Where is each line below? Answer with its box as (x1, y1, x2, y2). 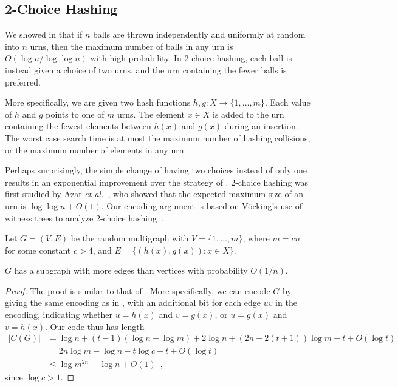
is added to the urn (213, 107, 284, 120)
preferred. (5, 75, 41, 88)
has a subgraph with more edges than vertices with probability (14, 264, 248, 277)
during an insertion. (224, 119, 298, 132)
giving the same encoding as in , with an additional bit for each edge (5, 296, 261, 309)
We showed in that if (5, 28, 83, 41)
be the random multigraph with (70, 232, 189, 244)
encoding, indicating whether (5, 308, 113, 321)
